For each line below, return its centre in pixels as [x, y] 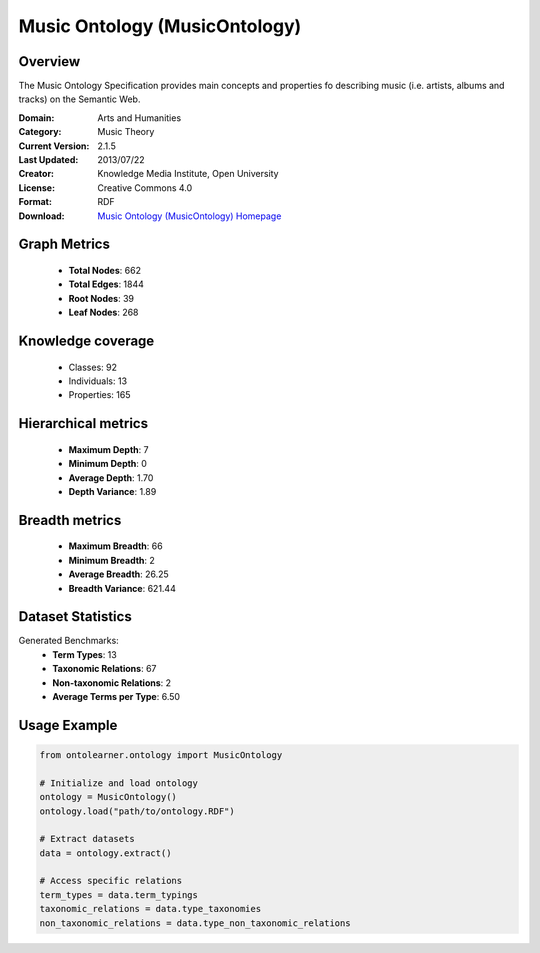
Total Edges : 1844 [106, 284]
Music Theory [126, 132]
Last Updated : [48, 160]
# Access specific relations [111, 881]
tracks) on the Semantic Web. [79, 99]
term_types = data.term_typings [119, 894]
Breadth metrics [70, 520]
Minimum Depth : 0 [107, 464]
